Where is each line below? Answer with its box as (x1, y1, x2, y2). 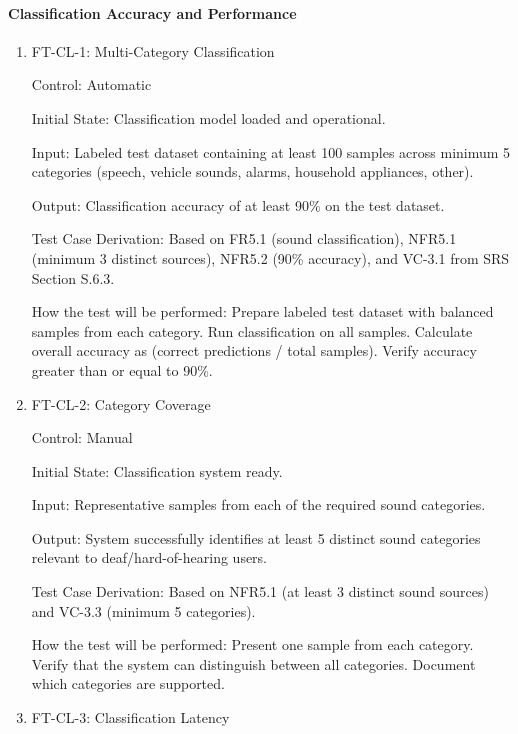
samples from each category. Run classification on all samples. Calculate (31, 320, 473, 341)
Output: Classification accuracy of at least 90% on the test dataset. (31, 194, 445, 215)
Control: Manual (31, 427, 133, 448)
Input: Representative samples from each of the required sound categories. (31, 494, 486, 515)
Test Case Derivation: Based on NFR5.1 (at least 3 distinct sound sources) (31, 581, 489, 602)
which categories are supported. (31, 673, 225, 694)
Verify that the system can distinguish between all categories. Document (31, 653, 476, 674)
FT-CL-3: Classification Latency (31, 707, 230, 728)
